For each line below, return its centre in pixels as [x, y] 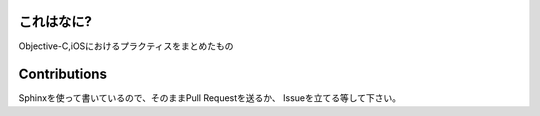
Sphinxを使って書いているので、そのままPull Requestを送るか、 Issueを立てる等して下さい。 [210, 98]
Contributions [62, 74]
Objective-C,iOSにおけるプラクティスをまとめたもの [126, 46]
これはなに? [55, 21]
